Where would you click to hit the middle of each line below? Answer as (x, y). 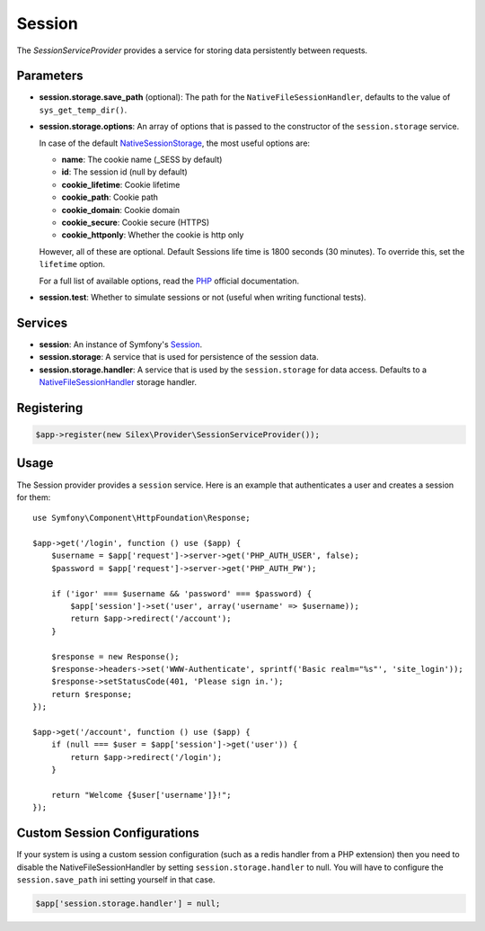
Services (42, 322)
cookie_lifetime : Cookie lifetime (121, 184)
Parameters (50, 76)
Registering (50, 408)
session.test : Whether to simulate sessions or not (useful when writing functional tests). (203, 297)
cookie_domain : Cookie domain (121, 210)
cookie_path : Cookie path (110, 197)
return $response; (92, 694)
